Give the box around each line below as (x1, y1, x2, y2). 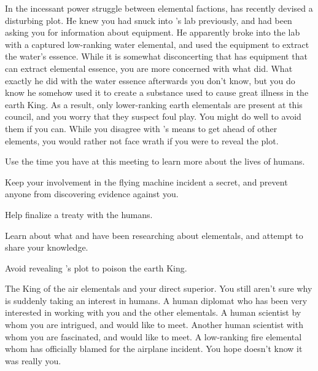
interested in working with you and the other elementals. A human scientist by (5, 306, 301, 319)
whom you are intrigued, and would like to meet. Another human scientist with (5, 318, 303, 331)
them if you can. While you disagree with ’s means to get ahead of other (5, 122, 277, 135)
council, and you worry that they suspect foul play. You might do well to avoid (5, 110, 301, 123)
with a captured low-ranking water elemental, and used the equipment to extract (5, 37, 309, 50)
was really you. (5, 354, 61, 367)
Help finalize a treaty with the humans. (5, 208, 153, 221)
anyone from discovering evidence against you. (5, 187, 179, 200)
